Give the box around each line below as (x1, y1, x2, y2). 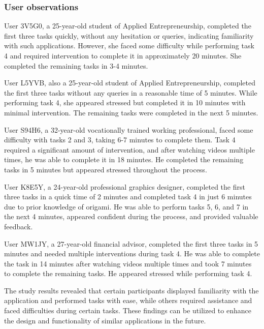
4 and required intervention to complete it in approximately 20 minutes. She (4, 50, 242, 61)
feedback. (4, 221, 33, 231)
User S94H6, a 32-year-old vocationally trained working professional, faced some (4, 124, 253, 135)
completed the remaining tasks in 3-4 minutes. (4, 60, 148, 71)
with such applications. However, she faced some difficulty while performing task (4, 40, 254, 51)
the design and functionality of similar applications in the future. (4, 315, 206, 325)
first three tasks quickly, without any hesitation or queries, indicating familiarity (4, 30, 254, 41)
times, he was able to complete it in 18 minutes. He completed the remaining (4, 154, 244, 165)
